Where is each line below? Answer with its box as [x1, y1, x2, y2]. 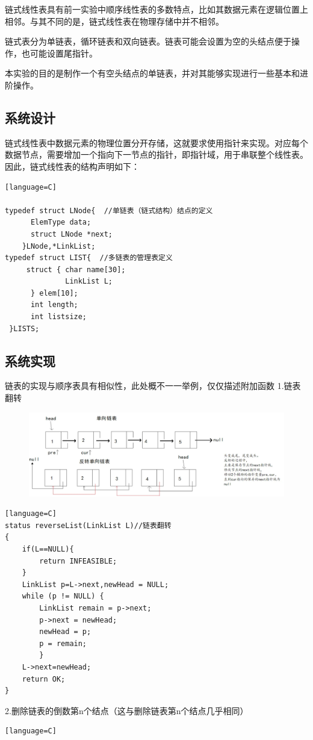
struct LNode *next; [30, 229, 113, 238]
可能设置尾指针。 [29, 46, 98, 59]
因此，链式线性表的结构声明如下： [5, 160, 140, 172]
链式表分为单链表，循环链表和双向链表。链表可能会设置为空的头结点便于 [5, 35, 291, 48]
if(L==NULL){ [22, 544, 74, 553]
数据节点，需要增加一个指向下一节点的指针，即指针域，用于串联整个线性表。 [5, 148, 308, 161]
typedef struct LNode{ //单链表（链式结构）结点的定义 [5, 206, 213, 215]
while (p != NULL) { [22, 592, 104, 601]
